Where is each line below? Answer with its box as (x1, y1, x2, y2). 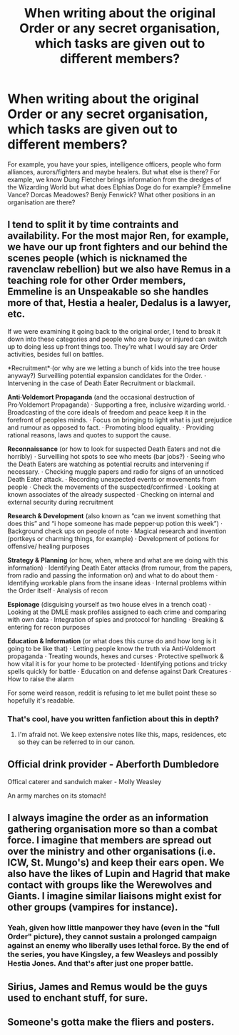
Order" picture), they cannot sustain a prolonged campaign (7, 931, 218, 941)
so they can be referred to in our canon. (17, 738, 136, 746)
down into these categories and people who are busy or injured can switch (7, 335, 227, 343)
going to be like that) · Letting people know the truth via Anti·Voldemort (7, 644, 215, 653)
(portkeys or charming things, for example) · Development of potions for (7, 534, 219, 543)
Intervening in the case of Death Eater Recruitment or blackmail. (7, 379, 195, 387)
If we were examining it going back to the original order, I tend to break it (7, 327, 221, 335)
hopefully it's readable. (7, 695, 75, 705)
